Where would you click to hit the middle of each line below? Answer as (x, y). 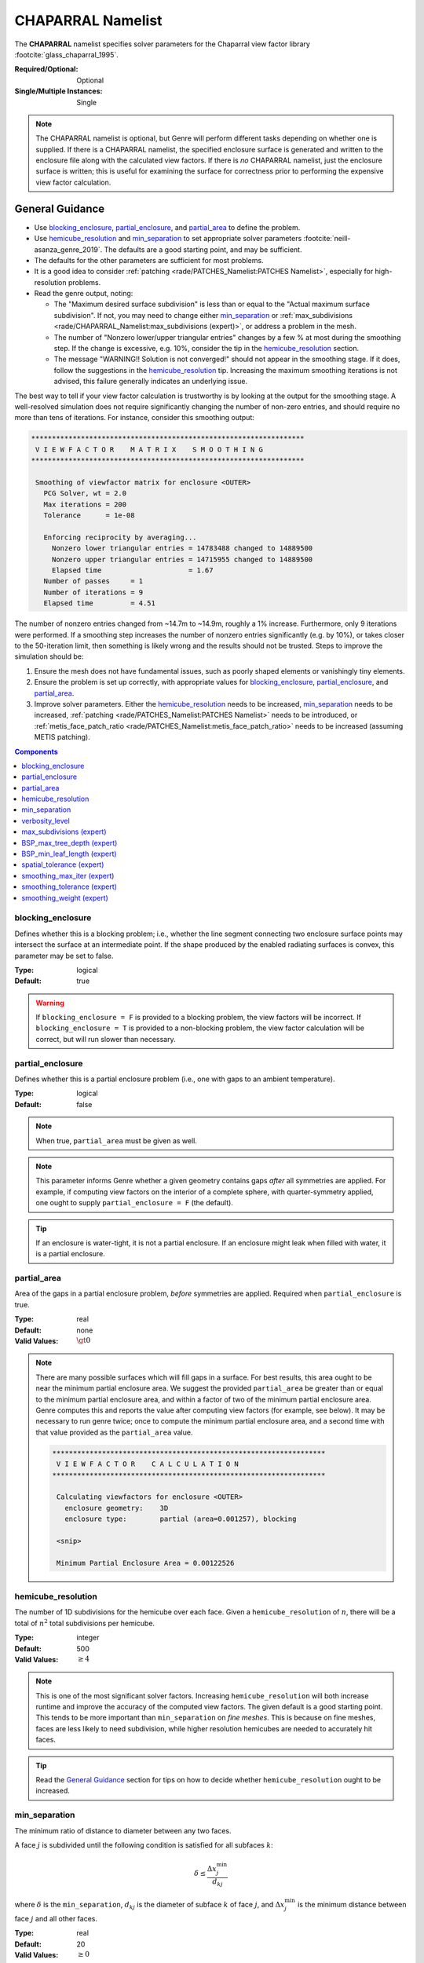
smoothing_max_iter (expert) (68, 875)
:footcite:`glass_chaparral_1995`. (67, 54)
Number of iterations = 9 (93, 592)
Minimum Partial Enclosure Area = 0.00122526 (145, 1563)
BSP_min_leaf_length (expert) (69, 854)
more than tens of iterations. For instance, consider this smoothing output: (135, 418)
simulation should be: (49, 656)
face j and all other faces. (56, 1918)
